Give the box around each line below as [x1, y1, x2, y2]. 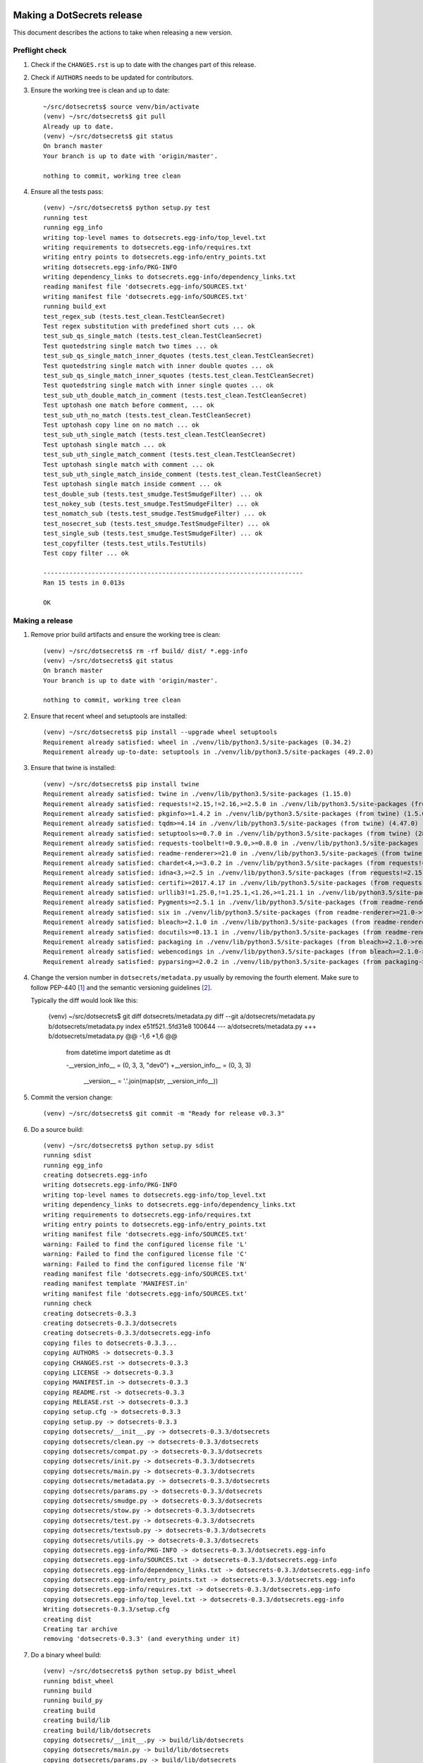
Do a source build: [30, 1125, 84, 1133]
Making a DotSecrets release [13, 9, 142, 21]
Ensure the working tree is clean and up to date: [30, 86, 171, 94]
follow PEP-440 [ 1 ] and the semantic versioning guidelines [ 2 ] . [30, 983, 212, 992]
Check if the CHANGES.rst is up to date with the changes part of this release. [30, 60, 257, 68]
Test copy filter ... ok [43, 549, 129, 557]
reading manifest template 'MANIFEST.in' [43, 1280, 188, 1288]
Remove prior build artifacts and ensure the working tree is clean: [30, 630, 221, 639]
